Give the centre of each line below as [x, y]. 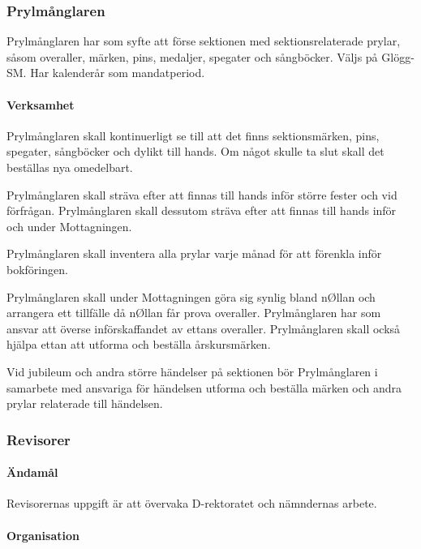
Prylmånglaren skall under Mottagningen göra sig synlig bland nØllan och [191, 296]
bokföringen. [37, 269]
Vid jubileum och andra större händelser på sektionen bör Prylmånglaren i [192, 371]
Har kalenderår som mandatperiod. [118, 73]
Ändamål [32, 472]
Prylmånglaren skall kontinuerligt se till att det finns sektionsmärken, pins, [193, 135]
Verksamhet [41, 104]
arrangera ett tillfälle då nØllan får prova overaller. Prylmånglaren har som [194, 313]
